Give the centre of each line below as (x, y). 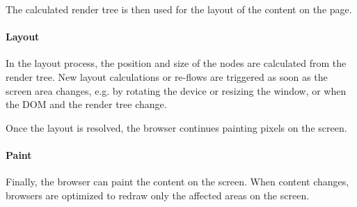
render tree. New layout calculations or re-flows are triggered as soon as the (167, 76)
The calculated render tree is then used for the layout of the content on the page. (179, 9)
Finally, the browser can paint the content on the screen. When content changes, (177, 182)
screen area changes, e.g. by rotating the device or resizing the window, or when (176, 90)
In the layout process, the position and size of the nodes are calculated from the (176, 63)
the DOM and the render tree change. (86, 104)
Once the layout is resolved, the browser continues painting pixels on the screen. (176, 127)
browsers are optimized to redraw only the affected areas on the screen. (158, 195)
